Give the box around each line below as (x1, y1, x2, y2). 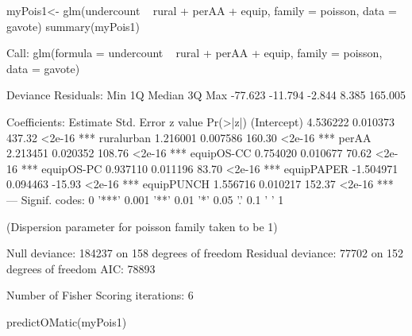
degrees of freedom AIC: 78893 (6, 260, 156, 276)
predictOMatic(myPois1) (6, 313, 127, 330)
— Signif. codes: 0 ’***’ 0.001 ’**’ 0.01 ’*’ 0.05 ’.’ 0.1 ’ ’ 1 (6, 191, 284, 207)
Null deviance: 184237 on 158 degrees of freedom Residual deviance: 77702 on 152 (6, 245, 404, 261)
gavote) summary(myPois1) (6, 17, 140, 34)
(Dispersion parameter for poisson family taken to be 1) (6, 218, 278, 234)
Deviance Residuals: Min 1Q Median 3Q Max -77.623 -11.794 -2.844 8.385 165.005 (6, 87, 406, 103)
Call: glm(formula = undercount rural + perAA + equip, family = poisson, (6, 44, 383, 61)
